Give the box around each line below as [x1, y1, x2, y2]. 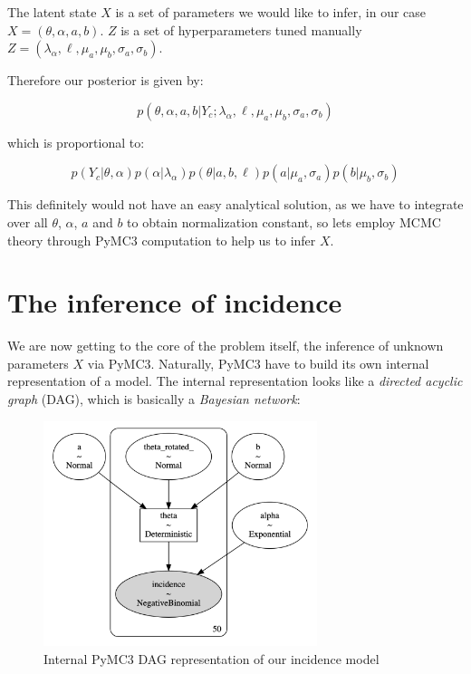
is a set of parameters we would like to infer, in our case [115, 3, 427, 21]
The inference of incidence [7, 284, 342, 321]
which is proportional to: [7, 132, 145, 151]
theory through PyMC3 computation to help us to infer [7, 230, 316, 249]
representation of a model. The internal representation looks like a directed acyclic [7, 371, 463, 390]
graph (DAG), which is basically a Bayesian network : [7, 390, 301, 409]
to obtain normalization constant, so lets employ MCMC [127, 212, 441, 231]
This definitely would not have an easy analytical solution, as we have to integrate [7, 195, 464, 214]
